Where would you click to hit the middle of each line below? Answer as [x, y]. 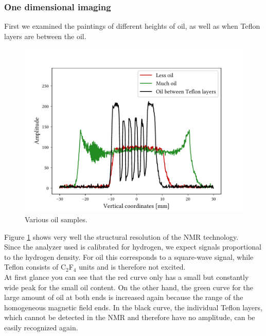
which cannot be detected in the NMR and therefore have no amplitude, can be [130, 317]
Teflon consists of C [35, 267]
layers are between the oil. [45, 36]
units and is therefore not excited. [132, 267]
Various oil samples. [56, 219]
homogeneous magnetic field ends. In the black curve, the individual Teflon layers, [133, 307]
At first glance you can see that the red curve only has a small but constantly [127, 277]
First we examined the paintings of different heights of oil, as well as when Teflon [132, 26]
